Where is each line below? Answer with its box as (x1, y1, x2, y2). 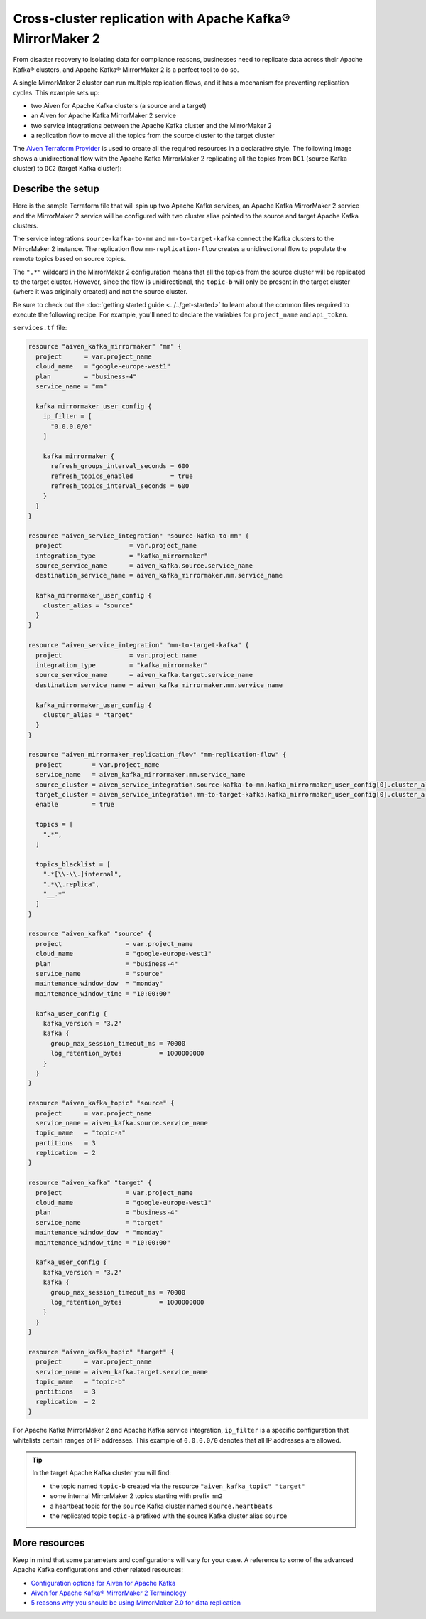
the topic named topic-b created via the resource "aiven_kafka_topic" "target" (50, 1482, 305, 1490)
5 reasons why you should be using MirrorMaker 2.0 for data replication (31, 1598, 241, 1607)
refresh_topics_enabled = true (50, 472, 193, 480)
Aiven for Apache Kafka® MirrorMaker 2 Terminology (31, 1588, 187, 1597)
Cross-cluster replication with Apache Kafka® (13, 11, 290, 26)
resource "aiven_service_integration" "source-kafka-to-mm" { (28, 531, 249, 540)
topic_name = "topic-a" (35, 1129, 126, 1137)
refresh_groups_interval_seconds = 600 (50, 462, 190, 470)
